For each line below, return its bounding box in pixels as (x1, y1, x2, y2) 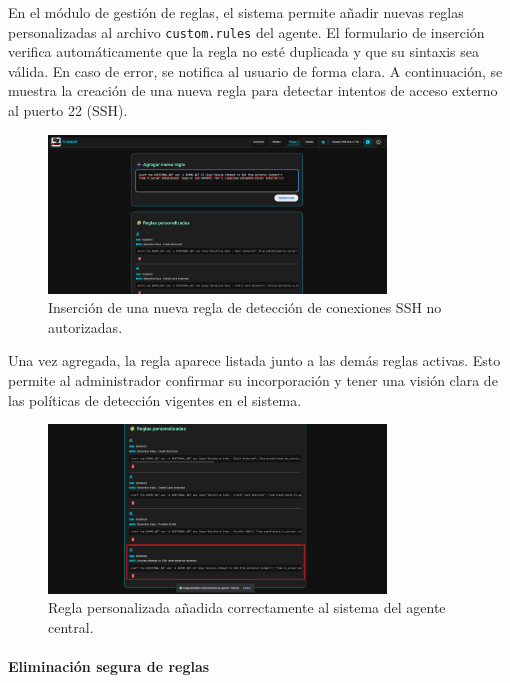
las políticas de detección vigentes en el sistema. (8, 389, 302, 410)
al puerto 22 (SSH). (8, 100, 128, 121)
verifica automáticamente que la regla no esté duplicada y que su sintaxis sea (8, 41, 479, 62)
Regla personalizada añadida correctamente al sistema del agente (48, 597, 446, 618)
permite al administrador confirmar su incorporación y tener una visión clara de (8, 369, 498, 390)
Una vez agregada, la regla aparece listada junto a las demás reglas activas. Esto (8, 350, 501, 371)
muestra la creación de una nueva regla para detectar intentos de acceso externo (8, 80, 498, 101)
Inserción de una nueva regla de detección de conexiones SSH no (48, 297, 442, 318)
